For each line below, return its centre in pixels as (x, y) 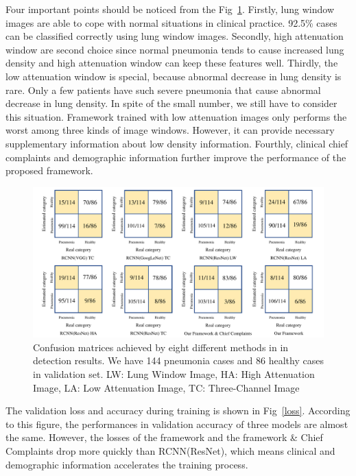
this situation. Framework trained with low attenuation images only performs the (176, 116)
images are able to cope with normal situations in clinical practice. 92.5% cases (171, 22)
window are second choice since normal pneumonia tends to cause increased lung (175, 49)
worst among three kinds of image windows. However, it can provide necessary (170, 130)
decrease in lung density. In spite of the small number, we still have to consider (171, 103)
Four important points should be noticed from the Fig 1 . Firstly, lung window (170, 9)
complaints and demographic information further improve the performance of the (176, 157)
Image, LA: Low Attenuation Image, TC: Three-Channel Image (166, 387)
